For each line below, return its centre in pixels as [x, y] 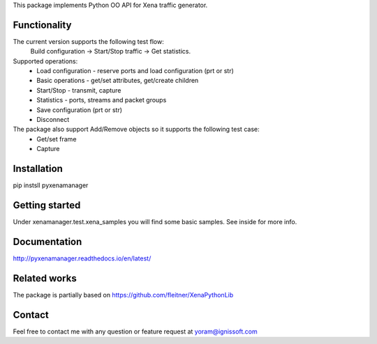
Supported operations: [45, 61]
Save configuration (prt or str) [79, 110]
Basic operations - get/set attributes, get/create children [118, 81]
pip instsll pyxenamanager [51, 185]
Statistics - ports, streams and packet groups [102, 100]
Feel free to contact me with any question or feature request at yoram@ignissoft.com [135, 331]
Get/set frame [57, 139]
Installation [38, 169]
